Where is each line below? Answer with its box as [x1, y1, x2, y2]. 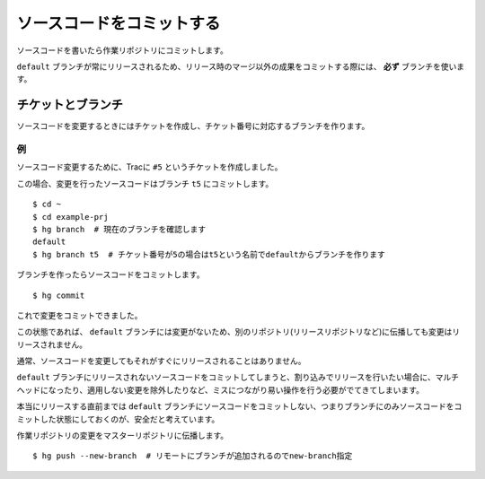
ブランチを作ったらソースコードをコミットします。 [16, 269, 205, 280]
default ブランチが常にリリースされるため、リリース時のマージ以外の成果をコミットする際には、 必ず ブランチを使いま [16, 61, 465, 72]
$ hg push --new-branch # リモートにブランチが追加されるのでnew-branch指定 [32, 451, 353, 461]
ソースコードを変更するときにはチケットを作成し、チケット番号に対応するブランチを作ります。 [16, 121, 370, 132]
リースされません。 [16, 339, 87, 350]
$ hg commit [32, 290, 85, 300]
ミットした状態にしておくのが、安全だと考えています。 [16, 414, 220, 424]
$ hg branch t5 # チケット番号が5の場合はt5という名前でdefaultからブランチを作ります [32, 249, 386, 259]
